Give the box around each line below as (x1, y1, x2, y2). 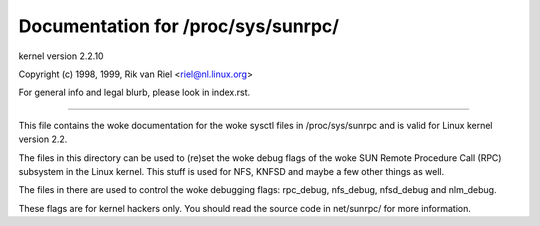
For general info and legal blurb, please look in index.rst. (18, 86, 251, 99)
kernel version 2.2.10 (18, 50, 104, 62)
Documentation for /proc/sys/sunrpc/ (18, 15, 340, 37)
